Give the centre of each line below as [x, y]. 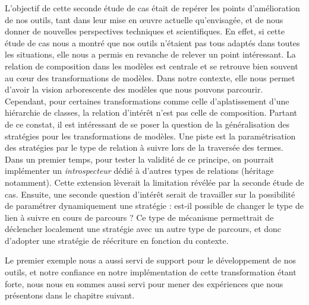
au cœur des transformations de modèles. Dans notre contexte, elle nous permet [150, 77]
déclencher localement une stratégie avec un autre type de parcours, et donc [143, 229]
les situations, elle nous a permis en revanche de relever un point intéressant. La [150, 54]
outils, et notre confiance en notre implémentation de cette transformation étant [151, 272]
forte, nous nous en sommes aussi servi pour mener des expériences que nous [144, 283]
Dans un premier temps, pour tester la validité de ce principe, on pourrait [139, 159]
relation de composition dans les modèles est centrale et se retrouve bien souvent [152, 66]
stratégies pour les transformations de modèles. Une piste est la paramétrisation [150, 136]
